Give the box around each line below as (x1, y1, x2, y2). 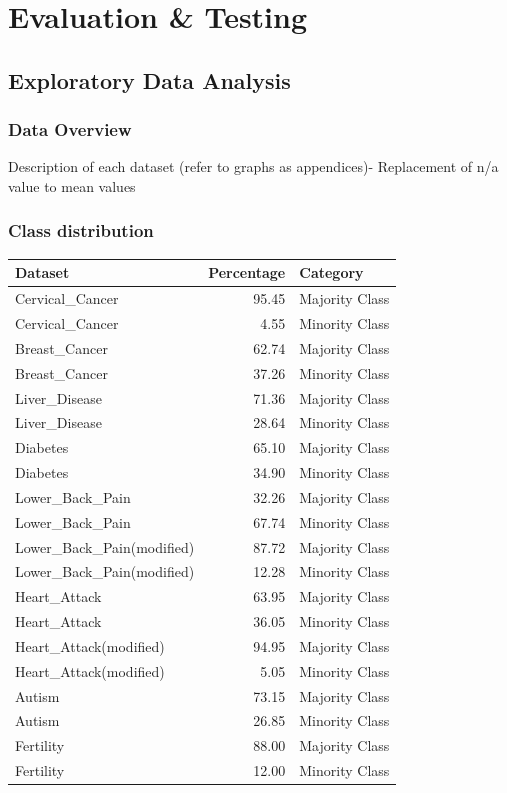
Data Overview (8, 117, 132, 142)
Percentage (208, 262, 286, 283)
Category (299, 262, 364, 283)
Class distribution (8, 218, 154, 243)
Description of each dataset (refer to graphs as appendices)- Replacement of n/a (8, 156, 499, 177)
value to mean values (8, 175, 136, 196)
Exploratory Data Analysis (8, 64, 291, 95)
